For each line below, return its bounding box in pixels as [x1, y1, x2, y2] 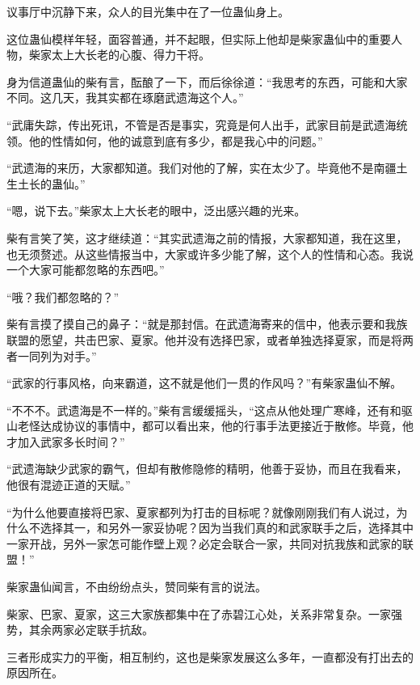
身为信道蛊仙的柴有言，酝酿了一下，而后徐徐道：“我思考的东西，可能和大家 [6, 73, 408, 90]
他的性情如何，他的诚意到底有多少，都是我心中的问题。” [28, 132, 323, 149]
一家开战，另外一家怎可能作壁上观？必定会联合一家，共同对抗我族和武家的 [6, 535, 402, 552]
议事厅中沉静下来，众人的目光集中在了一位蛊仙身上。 [6, 3, 289, 19]
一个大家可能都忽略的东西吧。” [6, 261, 165, 278]
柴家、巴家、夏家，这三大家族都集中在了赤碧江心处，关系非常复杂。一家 [6, 605, 391, 622]
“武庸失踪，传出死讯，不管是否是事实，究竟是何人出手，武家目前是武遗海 [6, 116, 397, 133]
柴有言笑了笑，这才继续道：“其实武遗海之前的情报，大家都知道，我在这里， [6, 229, 408, 246]
